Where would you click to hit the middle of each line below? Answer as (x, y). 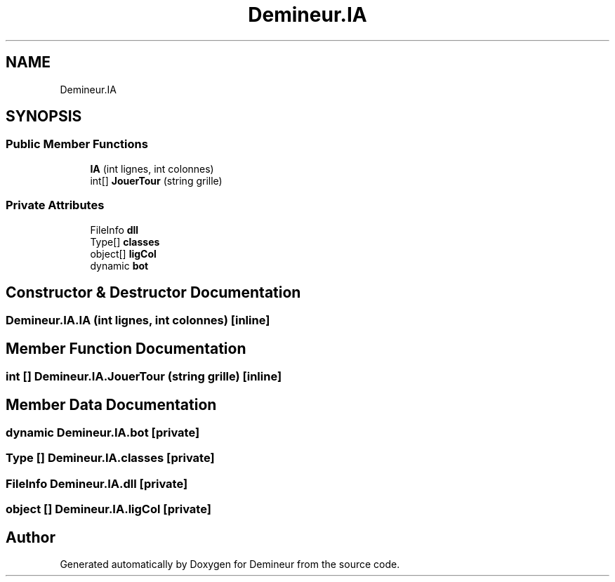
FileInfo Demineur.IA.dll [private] (97, 483)
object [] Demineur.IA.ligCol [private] (108, 509)
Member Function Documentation (126, 348)
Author (31, 537)
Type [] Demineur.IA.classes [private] (110, 458)
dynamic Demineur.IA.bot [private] (103, 433)
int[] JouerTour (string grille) (156, 180)
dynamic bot (119, 265)
